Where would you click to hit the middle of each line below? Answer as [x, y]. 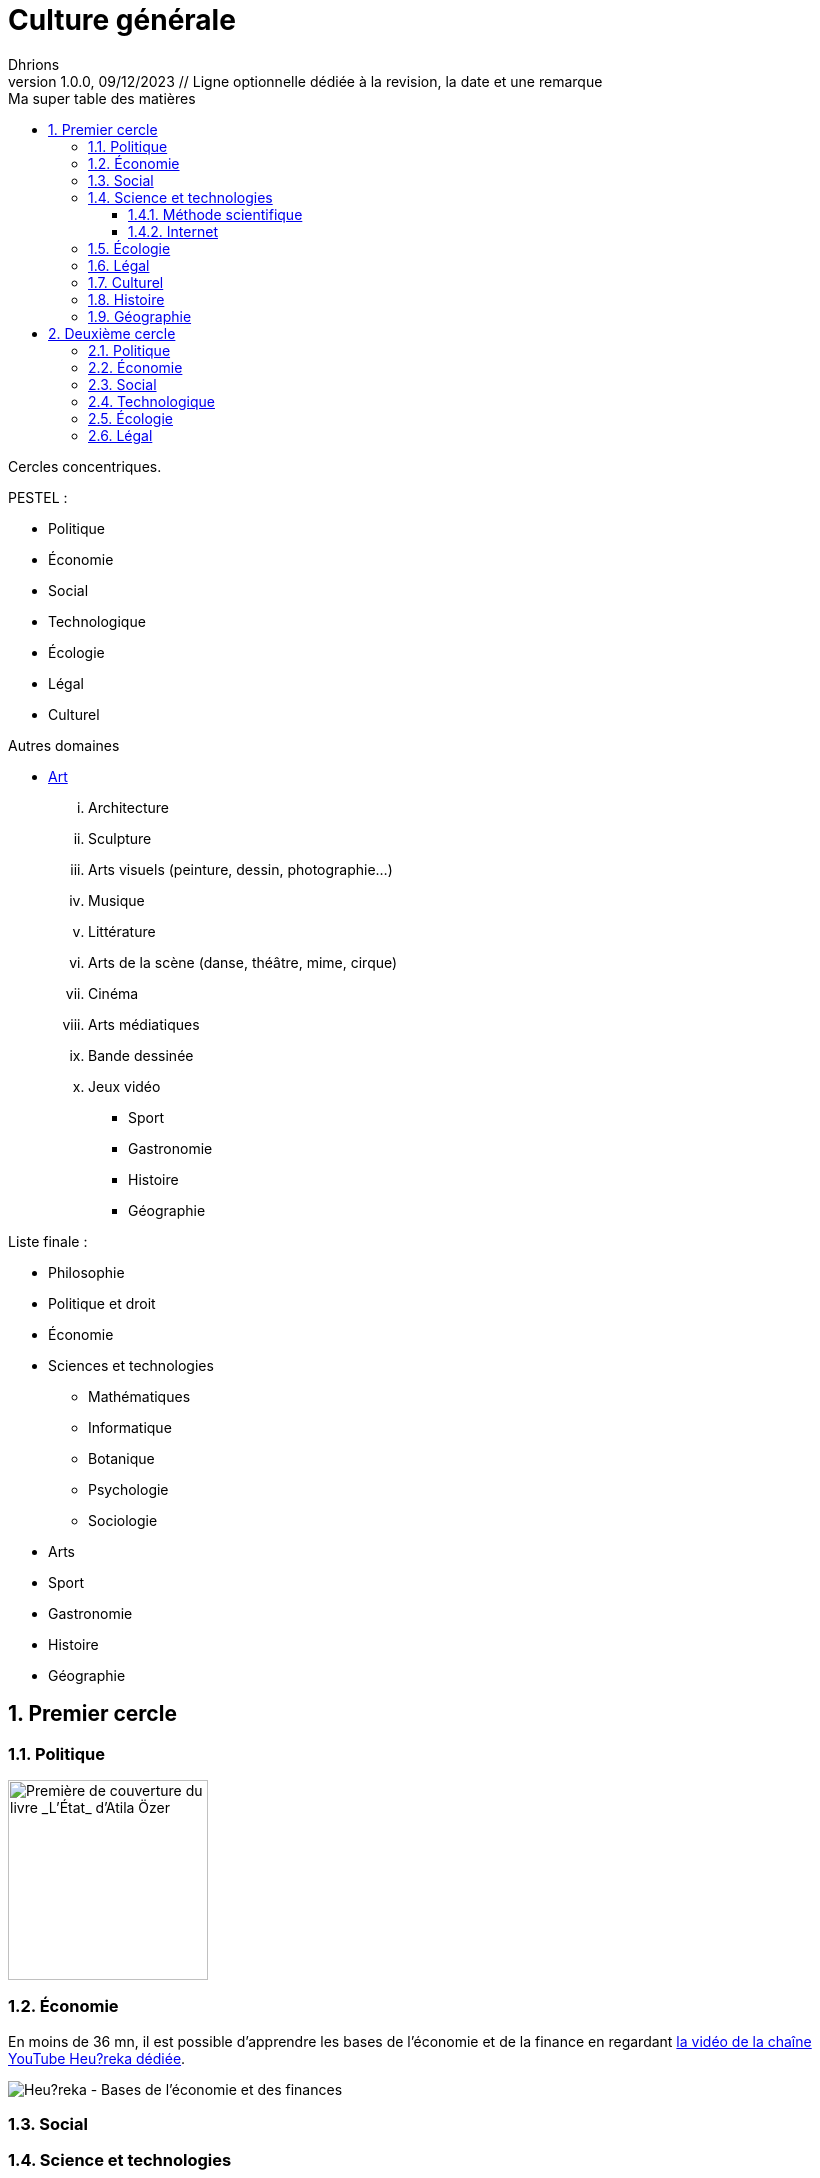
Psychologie [128, 1489]
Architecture [129, 807]
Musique [116, 900]
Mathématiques [139, 1396]
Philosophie [86, 1272]
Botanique [121, 1458]
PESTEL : [38, 497]
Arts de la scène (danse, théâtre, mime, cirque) [243, 962]
